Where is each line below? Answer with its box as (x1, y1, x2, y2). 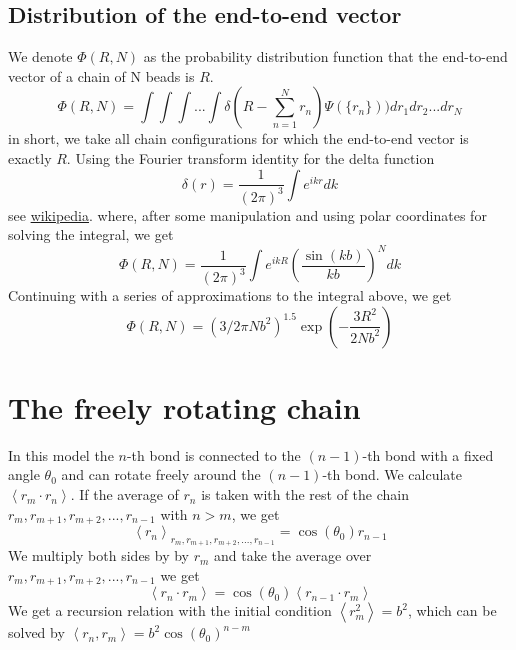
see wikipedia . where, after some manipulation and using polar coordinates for (8, 204, 487, 225)
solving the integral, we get (8, 224, 174, 245)
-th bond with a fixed (362, 444, 494, 465)
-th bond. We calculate (322, 464, 463, 485)
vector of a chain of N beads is (8, 65, 195, 86)
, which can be (407, 600, 497, 621)
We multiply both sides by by (8, 545, 190, 566)
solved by (8, 622, 65, 643)
